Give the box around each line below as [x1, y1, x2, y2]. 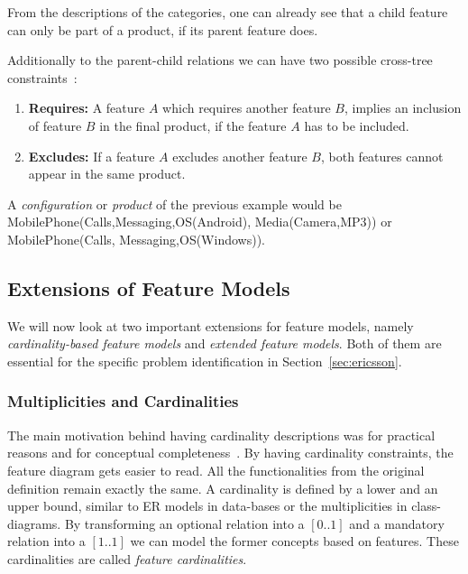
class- [411, 496, 441, 515]
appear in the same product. [28, 164, 186, 183]
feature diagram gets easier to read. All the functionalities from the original [7, 460, 425, 479]
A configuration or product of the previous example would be [7, 194, 342, 213]
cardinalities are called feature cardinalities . [7, 549, 247, 568]
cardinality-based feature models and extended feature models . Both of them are [7, 334, 442, 353]
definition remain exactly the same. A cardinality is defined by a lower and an [7, 478, 438, 497]
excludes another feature [172, 146, 307, 165]
